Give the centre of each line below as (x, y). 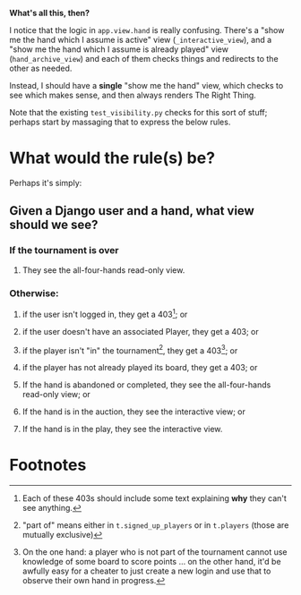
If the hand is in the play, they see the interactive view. (122, 429)
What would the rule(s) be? (112, 158)
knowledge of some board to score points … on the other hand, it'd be (151, 562)
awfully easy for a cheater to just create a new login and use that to (146, 571)
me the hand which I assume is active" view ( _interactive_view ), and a (141, 40)
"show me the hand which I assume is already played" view (119, 49)
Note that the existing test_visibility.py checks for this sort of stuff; (138, 112)
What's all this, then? (50, 13)
